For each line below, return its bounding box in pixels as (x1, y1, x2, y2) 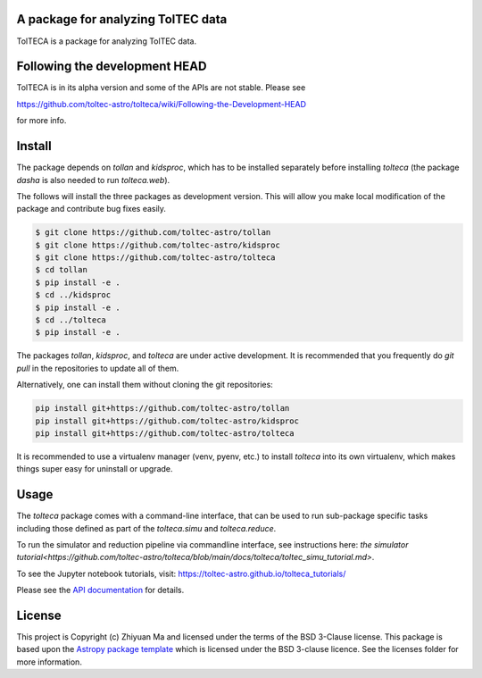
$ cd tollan (35, 264, 88, 275)
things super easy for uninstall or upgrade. (16, 464, 173, 474)
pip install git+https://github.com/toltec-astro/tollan (35, 403, 290, 414)
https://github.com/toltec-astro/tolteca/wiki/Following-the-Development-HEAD (16, 98, 307, 109)
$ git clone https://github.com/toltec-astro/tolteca (35, 253, 276, 263)
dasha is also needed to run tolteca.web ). (16, 174, 170, 185)
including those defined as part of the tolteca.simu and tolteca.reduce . (16, 523, 277, 533)
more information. (16, 657, 82, 667)
